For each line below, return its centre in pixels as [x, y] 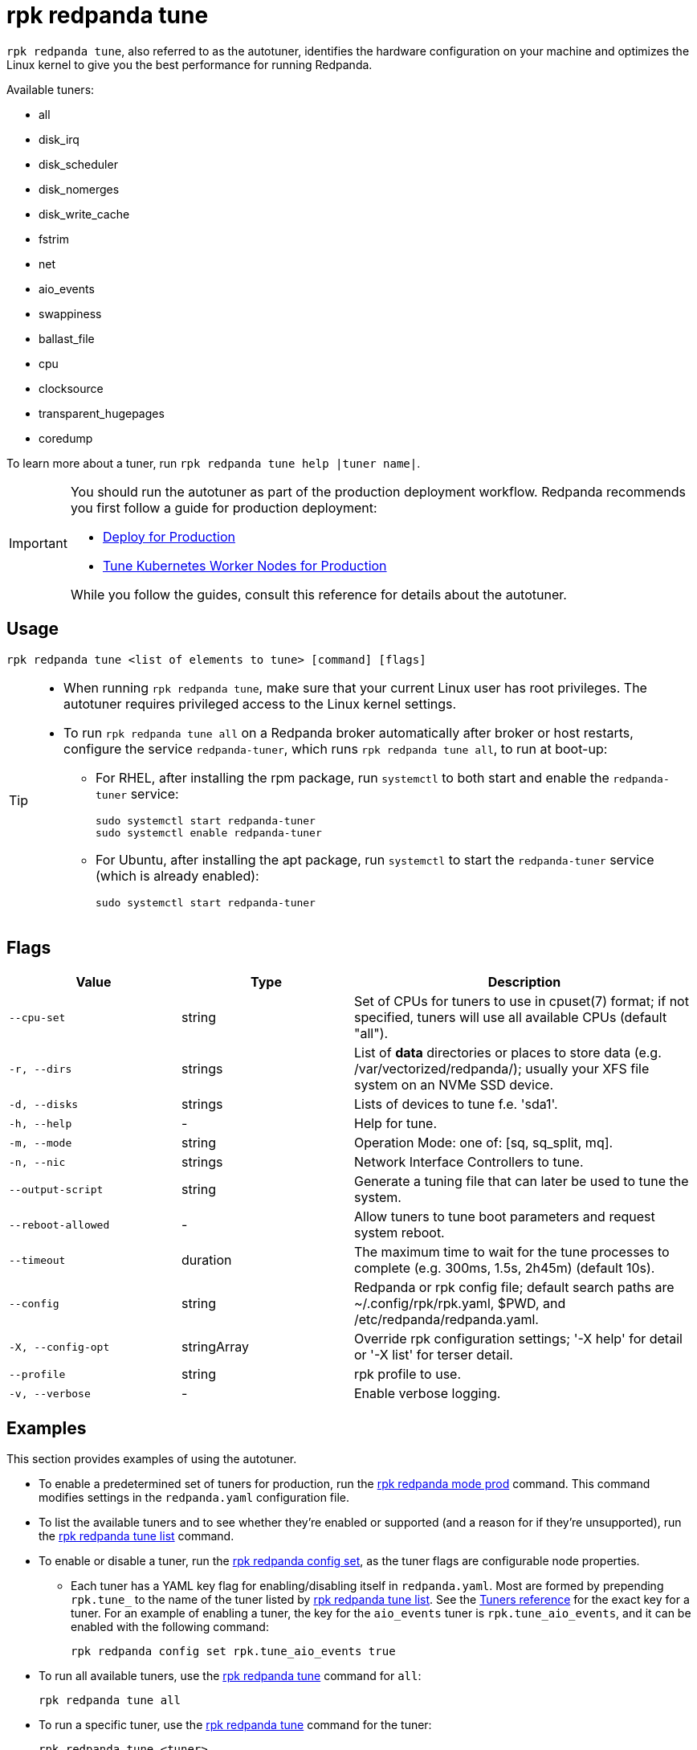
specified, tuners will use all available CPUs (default [511, 1018]
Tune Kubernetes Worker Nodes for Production [245, 565]
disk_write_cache [84, 214]
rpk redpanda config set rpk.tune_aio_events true [233, 1652]
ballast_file [67, 338]
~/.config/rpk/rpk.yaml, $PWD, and [460, 1304]
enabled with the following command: [170, 1627]
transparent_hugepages [102, 413]
